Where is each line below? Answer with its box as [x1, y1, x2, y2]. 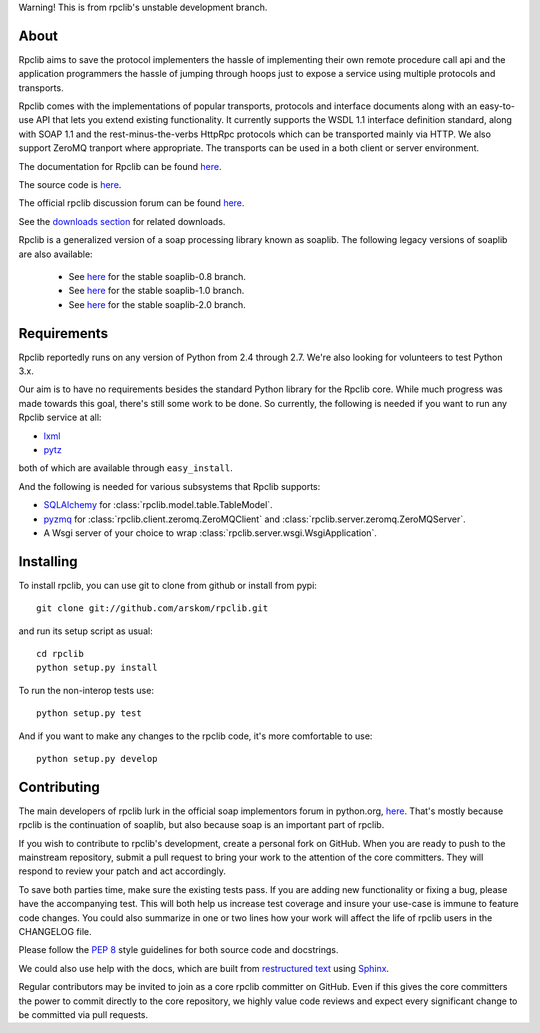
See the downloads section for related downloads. [18, 215, 226, 227]
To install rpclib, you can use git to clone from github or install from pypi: [18, 579, 317, 591]
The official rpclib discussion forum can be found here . [18, 197, 245, 209]
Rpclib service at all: [18, 411, 102, 424]
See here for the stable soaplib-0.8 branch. [68, 270, 247, 282]
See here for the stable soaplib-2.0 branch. [68, 298, 247, 310]
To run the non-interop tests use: [18, 684, 155, 696]
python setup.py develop [36, 753, 158, 764]
